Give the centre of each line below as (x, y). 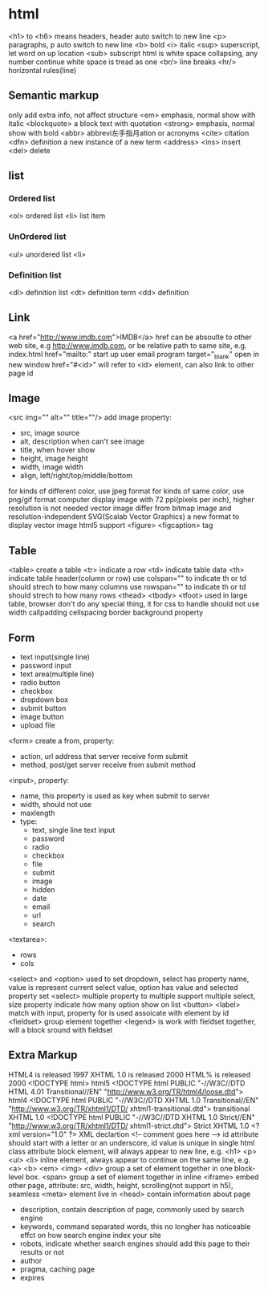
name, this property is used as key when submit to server (115, 796)
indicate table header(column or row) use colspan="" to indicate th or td (128, 578)
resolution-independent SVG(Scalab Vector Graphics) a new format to (124, 517)
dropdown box (44, 700)
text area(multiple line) (57, 674)
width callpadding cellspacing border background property (106, 613)
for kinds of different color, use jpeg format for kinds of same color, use (126, 491)
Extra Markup (43, 1055)
